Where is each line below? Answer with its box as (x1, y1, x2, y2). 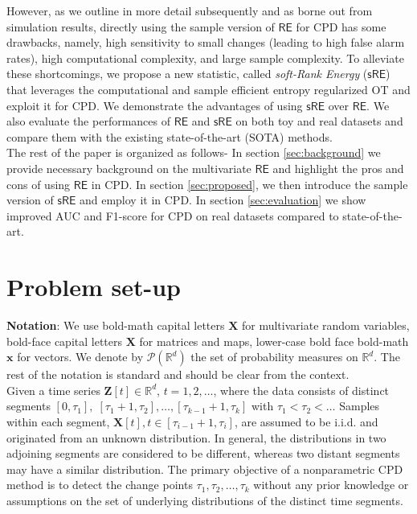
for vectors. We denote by (17, 348, 144, 365)
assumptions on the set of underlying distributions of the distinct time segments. (6, 491, 403, 508)
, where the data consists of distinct (213, 381, 390, 398)
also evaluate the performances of (6, 113, 170, 130)
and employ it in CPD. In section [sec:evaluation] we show (79, 191, 366, 208)
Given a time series (6, 381, 100, 398)
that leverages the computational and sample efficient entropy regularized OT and (6, 80, 411, 97)
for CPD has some (296, 18, 386, 35)
